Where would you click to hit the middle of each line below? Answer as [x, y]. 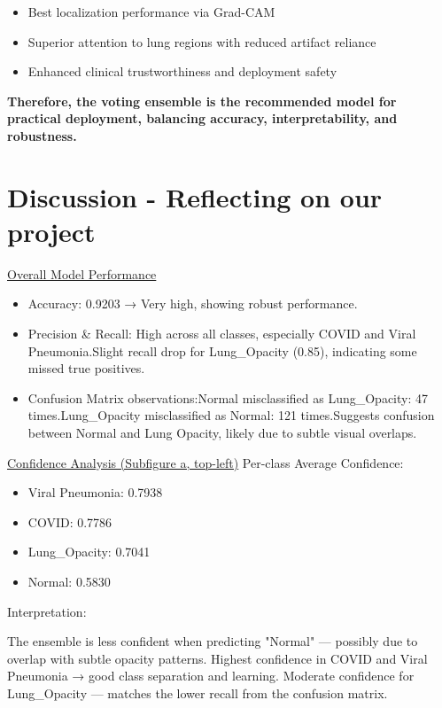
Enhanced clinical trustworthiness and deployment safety [182, 71]
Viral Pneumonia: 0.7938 [95, 492]
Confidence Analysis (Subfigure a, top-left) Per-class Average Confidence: [205, 462]
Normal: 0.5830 [69, 581]
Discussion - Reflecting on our [195, 196]
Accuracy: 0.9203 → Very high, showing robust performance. [193, 303]
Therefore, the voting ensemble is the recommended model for [202, 101]
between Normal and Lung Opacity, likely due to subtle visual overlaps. [222, 433]
